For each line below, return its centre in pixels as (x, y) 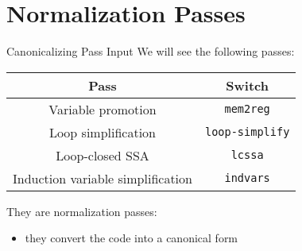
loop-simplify (247, 132)
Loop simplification (103, 132)
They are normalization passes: (82, 211)
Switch (247, 85)
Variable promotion (103, 109)
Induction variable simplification (103, 178)
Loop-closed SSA (103, 155)
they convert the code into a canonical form (132, 238)
